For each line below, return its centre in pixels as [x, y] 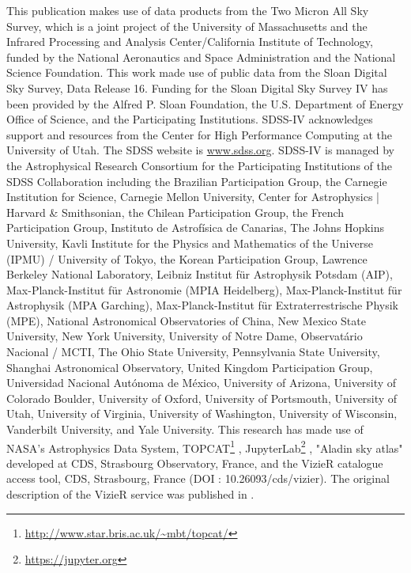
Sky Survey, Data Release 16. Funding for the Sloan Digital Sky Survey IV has [197, 87]
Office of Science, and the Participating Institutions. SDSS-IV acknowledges [190, 119]
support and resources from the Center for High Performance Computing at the [200, 134]
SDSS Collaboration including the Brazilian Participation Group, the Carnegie [197, 181]
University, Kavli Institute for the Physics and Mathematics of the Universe [190, 243]
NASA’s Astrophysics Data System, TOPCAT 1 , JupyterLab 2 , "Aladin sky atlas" [205, 446]
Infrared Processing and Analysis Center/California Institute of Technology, [190, 42]
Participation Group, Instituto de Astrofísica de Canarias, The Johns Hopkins [195, 228]
